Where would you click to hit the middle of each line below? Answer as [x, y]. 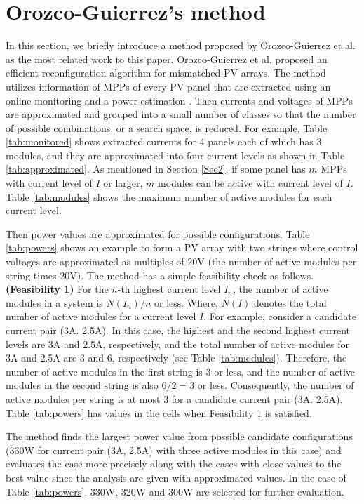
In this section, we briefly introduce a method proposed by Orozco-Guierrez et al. [181, 45]
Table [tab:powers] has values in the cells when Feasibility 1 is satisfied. [159, 412]
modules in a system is [54, 302]
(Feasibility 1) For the [57, 289]
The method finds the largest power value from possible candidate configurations [179, 436]
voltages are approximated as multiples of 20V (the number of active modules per [181, 261]
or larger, [123, 183]
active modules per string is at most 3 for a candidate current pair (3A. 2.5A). [174, 398]
